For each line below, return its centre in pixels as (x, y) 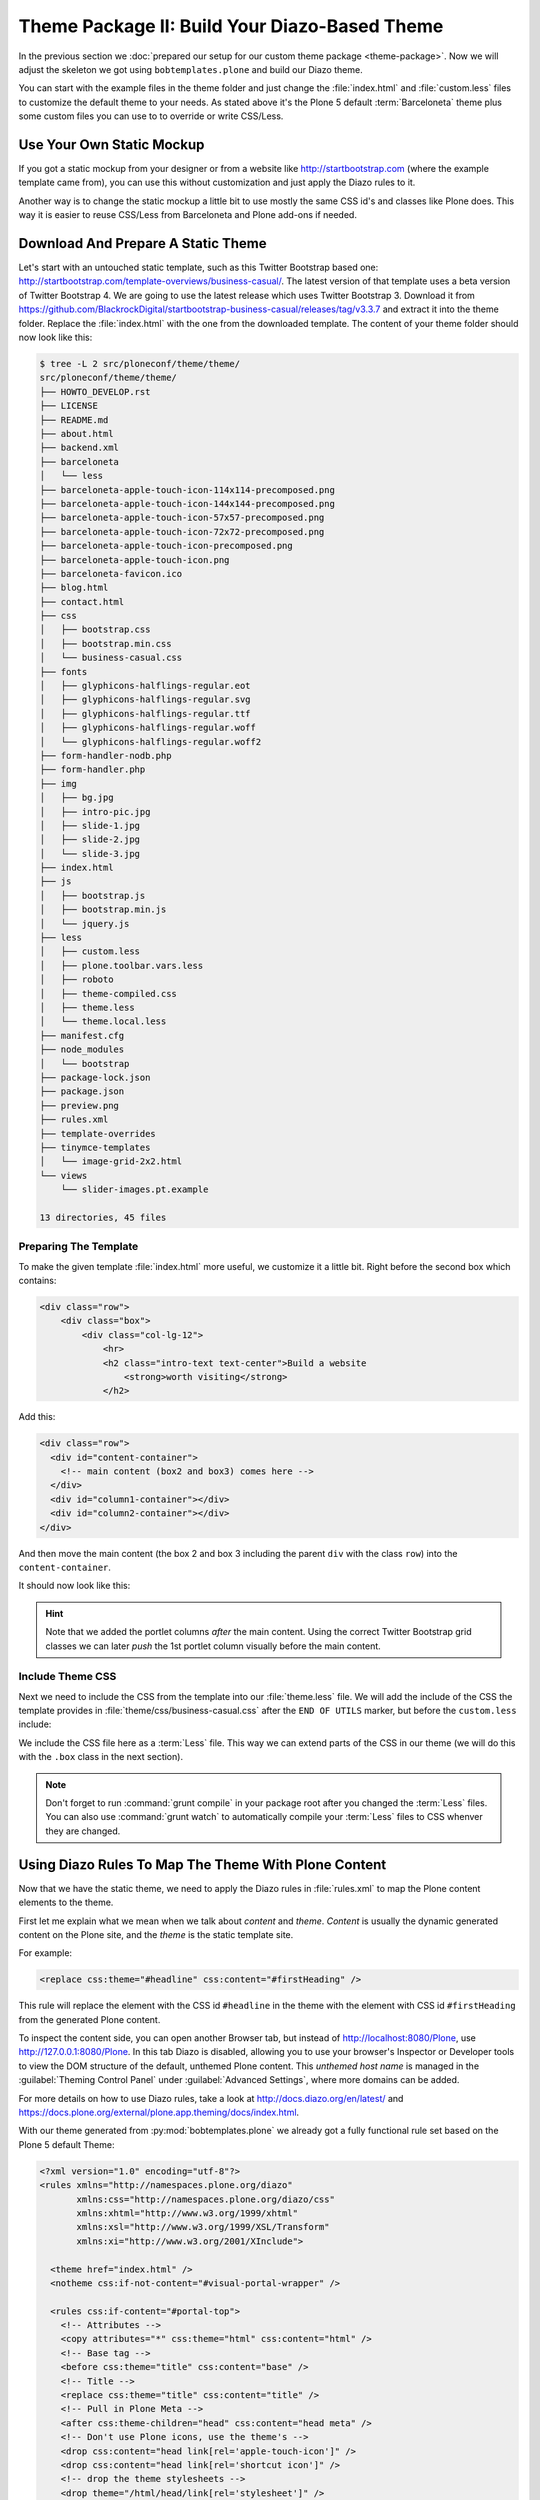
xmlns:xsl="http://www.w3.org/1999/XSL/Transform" (203, 2227)
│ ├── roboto (76, 979)
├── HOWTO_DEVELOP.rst (95, 391)
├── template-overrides (98, 1133)
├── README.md (74, 419)
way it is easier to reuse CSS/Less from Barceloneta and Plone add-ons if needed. (187, 215)
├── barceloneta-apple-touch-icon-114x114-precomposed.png (187, 489)
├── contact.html (82, 601)
